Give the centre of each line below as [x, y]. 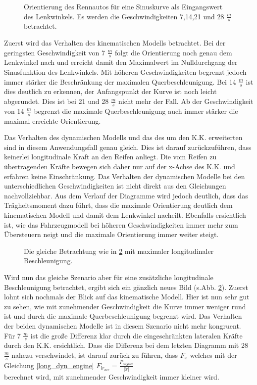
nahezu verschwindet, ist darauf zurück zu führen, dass [95, 355]
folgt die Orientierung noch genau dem [174, 52]
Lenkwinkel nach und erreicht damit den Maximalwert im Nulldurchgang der [121, 62]
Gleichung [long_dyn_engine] [49, 365]
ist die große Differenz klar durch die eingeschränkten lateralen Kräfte [136, 335]
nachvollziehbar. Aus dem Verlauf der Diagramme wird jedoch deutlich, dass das [126, 195]
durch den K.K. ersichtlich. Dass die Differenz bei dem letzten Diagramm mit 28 [126, 345]
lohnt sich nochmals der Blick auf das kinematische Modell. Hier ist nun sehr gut [127, 297]
